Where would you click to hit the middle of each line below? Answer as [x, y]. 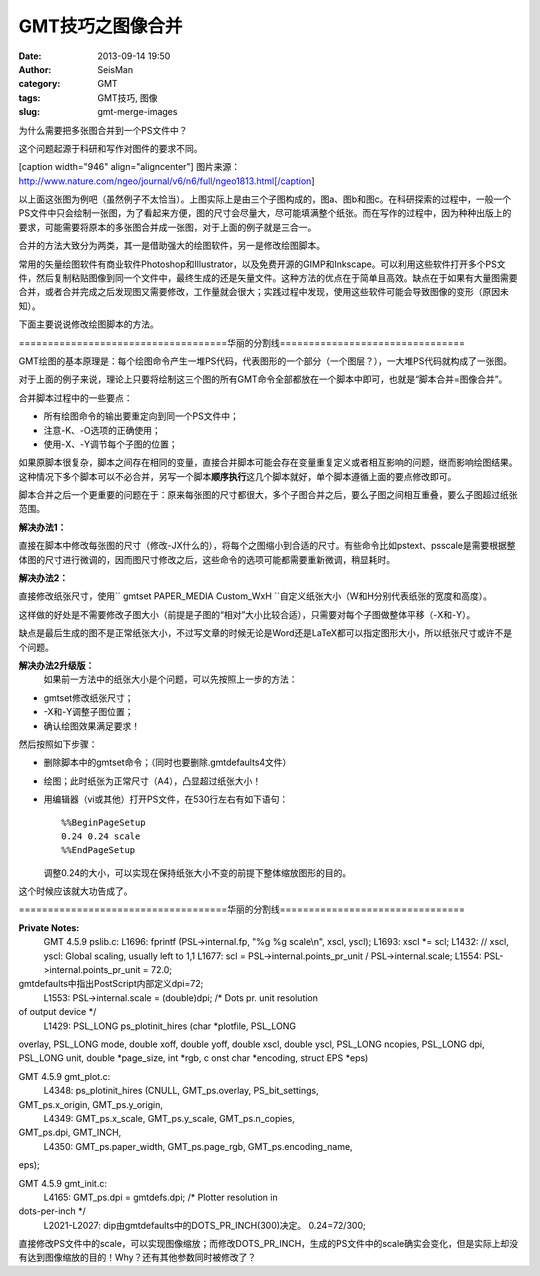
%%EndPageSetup [98, 850]
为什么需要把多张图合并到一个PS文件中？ [103, 130]
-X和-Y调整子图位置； [88, 712]
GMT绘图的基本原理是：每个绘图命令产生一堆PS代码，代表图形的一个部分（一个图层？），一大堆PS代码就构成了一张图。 [265, 361]
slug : [29, 112]
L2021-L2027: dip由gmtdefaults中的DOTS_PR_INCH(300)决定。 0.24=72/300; [204, 1225]
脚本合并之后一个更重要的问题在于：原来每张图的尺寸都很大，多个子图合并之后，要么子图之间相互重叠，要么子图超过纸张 [268, 495]
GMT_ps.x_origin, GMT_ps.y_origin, [91, 1104]
